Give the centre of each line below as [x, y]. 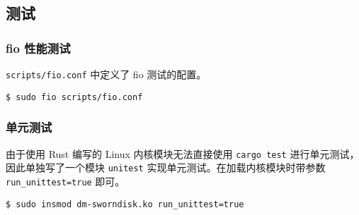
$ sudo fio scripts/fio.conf [74, 97]
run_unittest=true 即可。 [65, 181]
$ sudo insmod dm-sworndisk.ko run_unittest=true [125, 204]
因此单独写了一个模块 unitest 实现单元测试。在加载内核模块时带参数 [166, 167]
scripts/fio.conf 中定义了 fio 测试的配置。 [106, 74]
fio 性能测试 [38, 48]
